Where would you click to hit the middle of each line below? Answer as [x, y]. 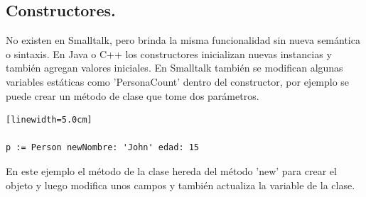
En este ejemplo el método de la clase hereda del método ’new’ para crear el [171, 170]
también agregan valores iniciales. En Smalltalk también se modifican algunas [174, 68]
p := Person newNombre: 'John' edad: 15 [103, 148]
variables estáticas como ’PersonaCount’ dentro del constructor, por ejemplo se [178, 81]
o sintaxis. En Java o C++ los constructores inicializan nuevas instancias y [169, 54]
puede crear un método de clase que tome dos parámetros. [133, 95]
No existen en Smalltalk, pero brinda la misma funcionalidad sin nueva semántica [183, 40]
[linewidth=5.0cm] [49, 120]
